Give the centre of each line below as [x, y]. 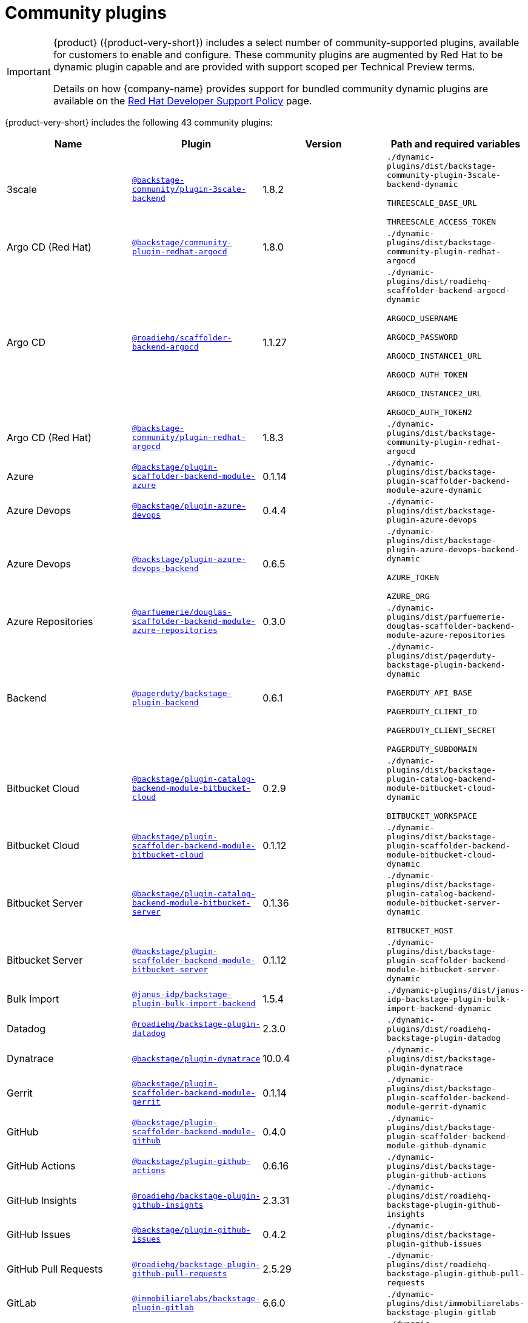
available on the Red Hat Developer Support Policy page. [182, 100]
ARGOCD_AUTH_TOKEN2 [429, 412]
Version [323, 144]
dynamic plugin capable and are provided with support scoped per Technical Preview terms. [264, 66]
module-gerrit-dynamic [437, 1106]
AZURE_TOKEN [413, 577]
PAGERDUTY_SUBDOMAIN [432, 749]
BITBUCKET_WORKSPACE [432, 816]
